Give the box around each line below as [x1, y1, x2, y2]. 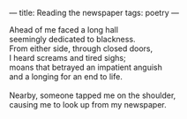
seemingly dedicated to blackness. [9, 34, 136, 44]
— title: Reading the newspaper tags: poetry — [9, 8, 179, 18]
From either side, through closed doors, [9, 43, 153, 54]
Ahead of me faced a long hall [9, 25, 119, 34]
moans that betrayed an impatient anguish [9, 62, 163, 72]
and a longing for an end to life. [9, 71, 123, 82]
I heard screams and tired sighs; [9, 53, 126, 63]
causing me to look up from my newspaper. [9, 100, 168, 109]
